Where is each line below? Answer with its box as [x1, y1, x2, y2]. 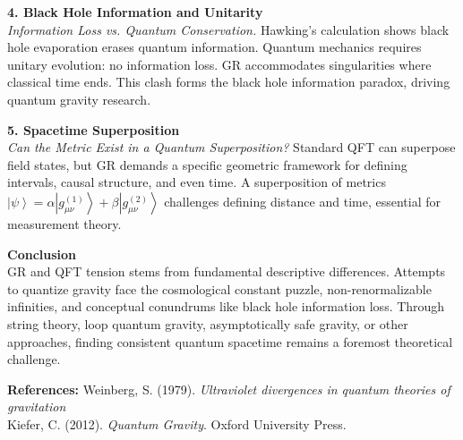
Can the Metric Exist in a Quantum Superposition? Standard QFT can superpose [7, 138, 456, 157]
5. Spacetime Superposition [7, 120, 180, 139]
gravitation [7, 397, 66, 416]
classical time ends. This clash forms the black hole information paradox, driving [7, 72, 450, 91]
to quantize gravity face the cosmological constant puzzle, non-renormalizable [7, 279, 432, 298]
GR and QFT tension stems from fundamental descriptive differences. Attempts [7, 262, 446, 281]
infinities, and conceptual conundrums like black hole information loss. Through [7, 297, 445, 316]
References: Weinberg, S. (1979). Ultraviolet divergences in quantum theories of [7, 379, 450, 398]
